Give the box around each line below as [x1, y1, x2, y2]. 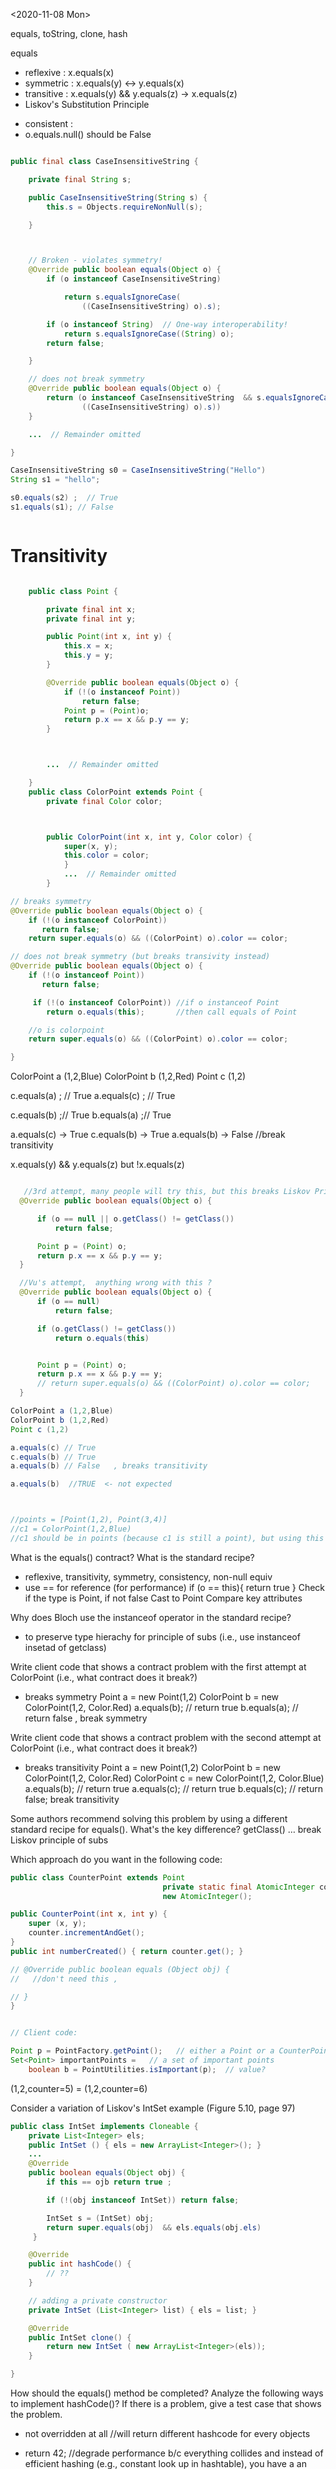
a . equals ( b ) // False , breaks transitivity [10, 1461, 208, 1471]
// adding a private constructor [28, 2295, 168, 2306]
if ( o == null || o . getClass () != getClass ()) [36, 1214, 235, 1224]
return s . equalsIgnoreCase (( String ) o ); [63, 329, 235, 339]
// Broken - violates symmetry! [28, 255, 163, 266]
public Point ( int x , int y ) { [46, 632, 172, 642]
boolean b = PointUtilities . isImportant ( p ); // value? [28, 2064, 267, 2074]
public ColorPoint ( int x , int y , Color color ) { [46, 832, 253, 842]
